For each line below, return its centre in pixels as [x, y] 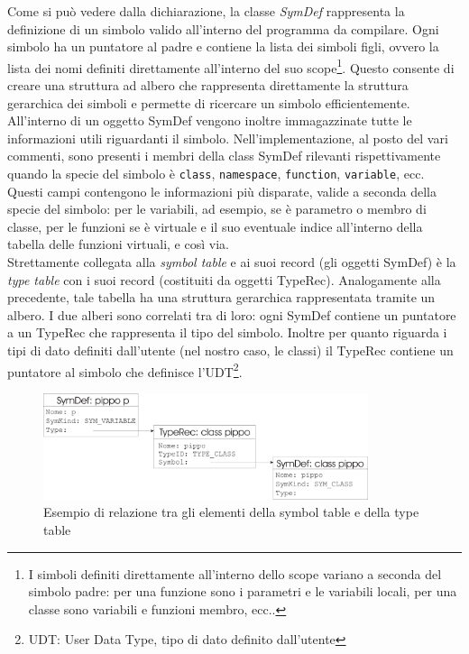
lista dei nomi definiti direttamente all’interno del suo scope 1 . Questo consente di [231, 66]
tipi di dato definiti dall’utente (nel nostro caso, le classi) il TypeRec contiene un [230, 350]
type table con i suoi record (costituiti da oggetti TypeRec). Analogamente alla [224, 279]
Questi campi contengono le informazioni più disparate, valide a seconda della [222, 191]
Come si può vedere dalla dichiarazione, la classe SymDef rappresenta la [206, 11]
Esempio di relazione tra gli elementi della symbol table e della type [231, 512]
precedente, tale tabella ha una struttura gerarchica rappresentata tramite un [221, 297]
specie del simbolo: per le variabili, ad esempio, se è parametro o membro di [217, 209]
